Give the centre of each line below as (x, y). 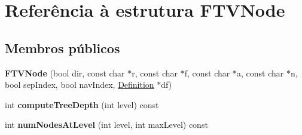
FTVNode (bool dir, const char (65, 73)
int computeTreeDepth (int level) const (82, 104)
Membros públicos (62, 47)
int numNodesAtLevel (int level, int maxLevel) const (106, 125)
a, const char (260, 73)
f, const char (207, 73)
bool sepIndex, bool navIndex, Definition (80, 85)
